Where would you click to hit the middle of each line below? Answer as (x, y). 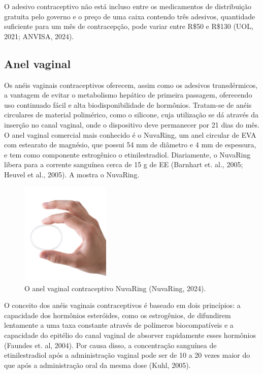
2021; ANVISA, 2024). (39, 36)
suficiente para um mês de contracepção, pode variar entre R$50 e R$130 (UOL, (129, 26)
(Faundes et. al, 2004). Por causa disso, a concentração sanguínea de (110, 345)
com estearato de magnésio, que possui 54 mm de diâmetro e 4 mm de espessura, (130, 145)
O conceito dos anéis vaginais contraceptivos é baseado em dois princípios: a (122, 305)
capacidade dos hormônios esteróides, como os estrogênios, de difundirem (118, 315)
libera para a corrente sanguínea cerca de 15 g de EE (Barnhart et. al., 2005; (124, 164)
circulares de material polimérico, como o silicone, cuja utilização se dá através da (131, 115)
